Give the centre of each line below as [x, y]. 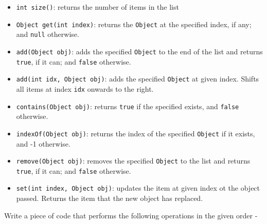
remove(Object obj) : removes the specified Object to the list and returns [133, 161]
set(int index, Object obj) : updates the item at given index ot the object [138, 188]
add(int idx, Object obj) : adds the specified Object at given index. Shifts [138, 79]
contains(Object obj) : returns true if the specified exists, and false [128, 106]
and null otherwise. [48, 34]
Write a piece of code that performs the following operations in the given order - [131, 215]
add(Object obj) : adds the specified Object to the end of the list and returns [139, 51]
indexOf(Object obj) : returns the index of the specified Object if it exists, [136, 133]
